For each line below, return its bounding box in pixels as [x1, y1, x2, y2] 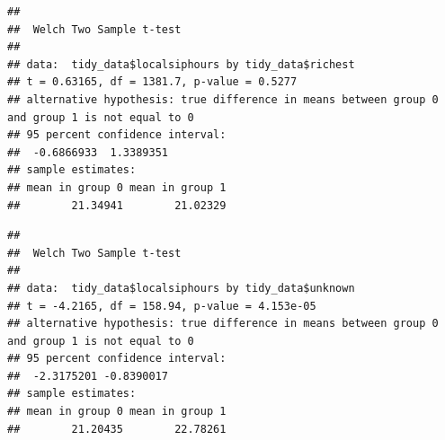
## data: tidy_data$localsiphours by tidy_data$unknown [7, 281, 355, 295]
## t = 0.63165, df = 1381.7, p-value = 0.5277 [7, 75, 298, 89]
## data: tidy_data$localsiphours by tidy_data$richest [7, 57, 355, 71]
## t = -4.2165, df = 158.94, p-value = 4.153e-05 [7, 299, 316, 312]
